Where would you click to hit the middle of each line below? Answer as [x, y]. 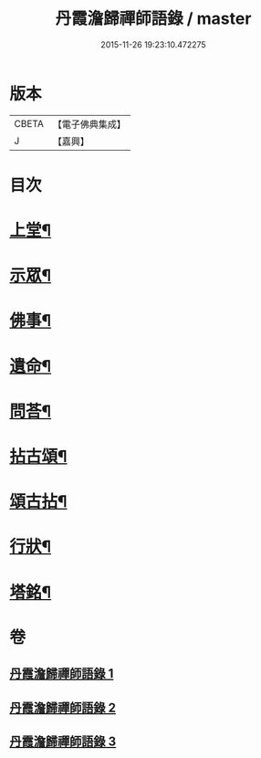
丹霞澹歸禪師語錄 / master [153, 19]
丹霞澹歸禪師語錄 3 [63, 741]
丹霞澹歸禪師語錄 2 [63, 707]
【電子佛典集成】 [89, 124]
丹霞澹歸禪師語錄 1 [62, 674]
